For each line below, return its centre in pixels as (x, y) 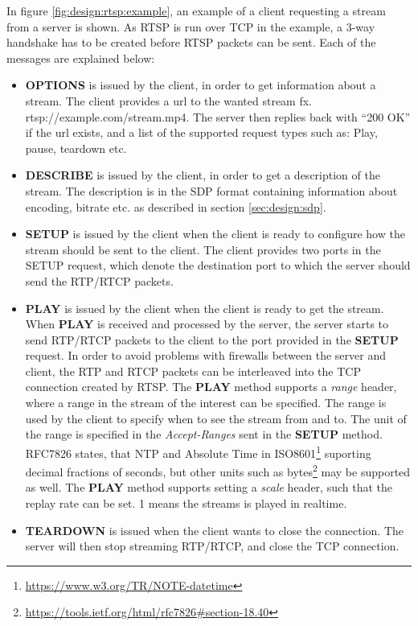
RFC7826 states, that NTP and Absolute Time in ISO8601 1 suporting (198, 451)
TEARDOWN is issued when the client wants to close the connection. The (215, 530)
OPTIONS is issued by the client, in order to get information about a (201, 85)
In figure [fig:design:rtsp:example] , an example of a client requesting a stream (196, 10)
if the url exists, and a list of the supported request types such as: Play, (201, 132)
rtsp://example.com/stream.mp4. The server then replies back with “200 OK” (218, 116)
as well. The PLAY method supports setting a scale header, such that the (209, 487)
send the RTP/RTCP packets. (99, 280)
